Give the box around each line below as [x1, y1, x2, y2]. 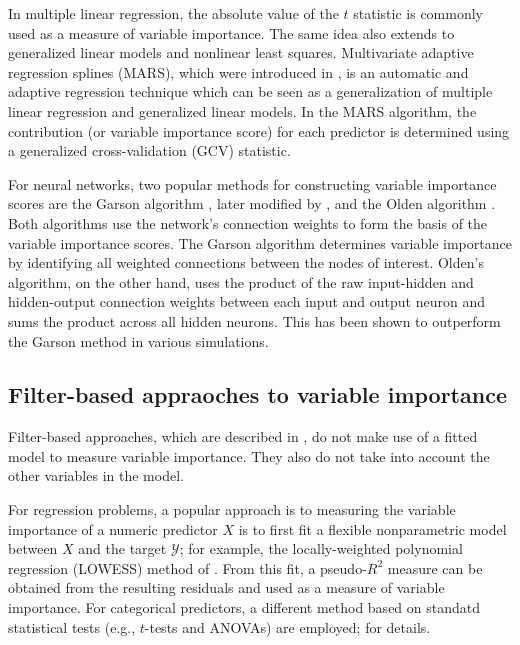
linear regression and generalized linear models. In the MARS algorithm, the [8, 100, 477, 121]
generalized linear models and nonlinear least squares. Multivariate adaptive [8, 42, 474, 63]
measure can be [387, 557, 483, 578]
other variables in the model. [8, 465, 184, 486]
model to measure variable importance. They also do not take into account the [8, 445, 490, 466]
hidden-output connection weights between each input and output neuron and [8, 291, 485, 312]
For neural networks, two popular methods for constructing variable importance [8, 173, 497, 194]
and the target [78, 538, 167, 559]
